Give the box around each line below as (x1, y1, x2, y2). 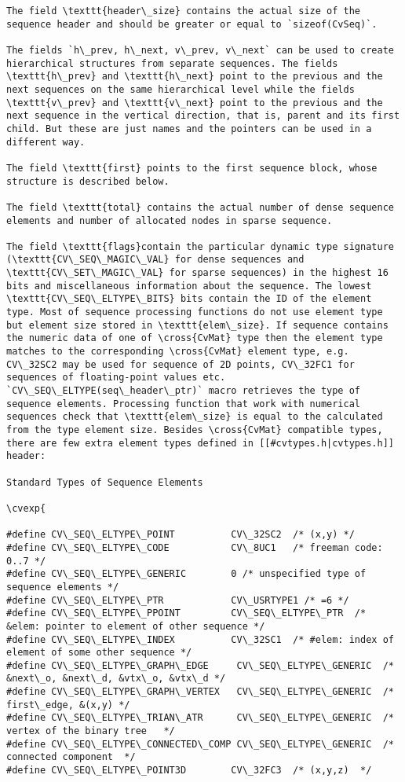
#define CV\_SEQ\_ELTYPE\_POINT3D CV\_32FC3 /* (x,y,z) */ (6, 765, 372, 776)
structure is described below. (6, 175, 170, 187)
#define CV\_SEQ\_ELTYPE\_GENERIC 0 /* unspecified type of (6, 568, 367, 580)
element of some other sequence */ (6, 647, 192, 659)
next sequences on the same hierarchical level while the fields (6, 83, 355, 95)
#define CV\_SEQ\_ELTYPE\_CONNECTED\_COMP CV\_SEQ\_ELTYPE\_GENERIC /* (6, 738, 394, 750)
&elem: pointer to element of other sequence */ (6, 620, 265, 632)
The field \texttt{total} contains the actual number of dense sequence (6, 201, 394, 213)
